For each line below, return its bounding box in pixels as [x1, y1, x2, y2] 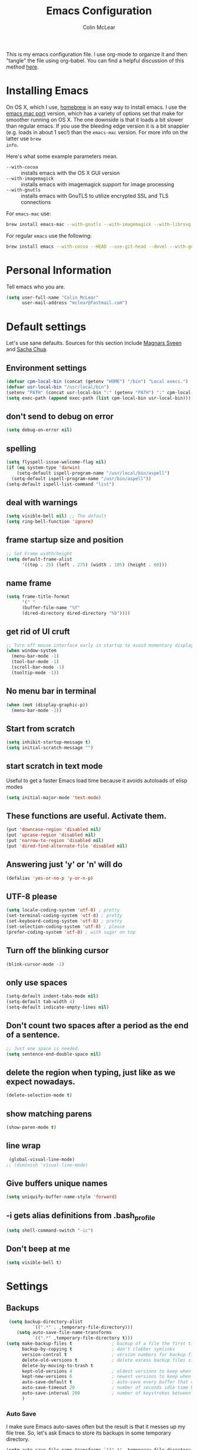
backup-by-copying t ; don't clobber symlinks [21, 1347, 176, 1352]
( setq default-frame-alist [6, 556, 72, 562]
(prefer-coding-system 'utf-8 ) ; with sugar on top [6, 929, 136, 935]
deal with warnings [6, 497, 78, 507]
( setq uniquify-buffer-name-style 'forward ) [6, 1194, 117, 1200]
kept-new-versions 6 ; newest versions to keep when [21, 1374, 192, 1380]
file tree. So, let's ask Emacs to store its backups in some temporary [6, 1429, 171, 1436]
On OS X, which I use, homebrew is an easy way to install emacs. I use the [6, 103, 187, 111]
